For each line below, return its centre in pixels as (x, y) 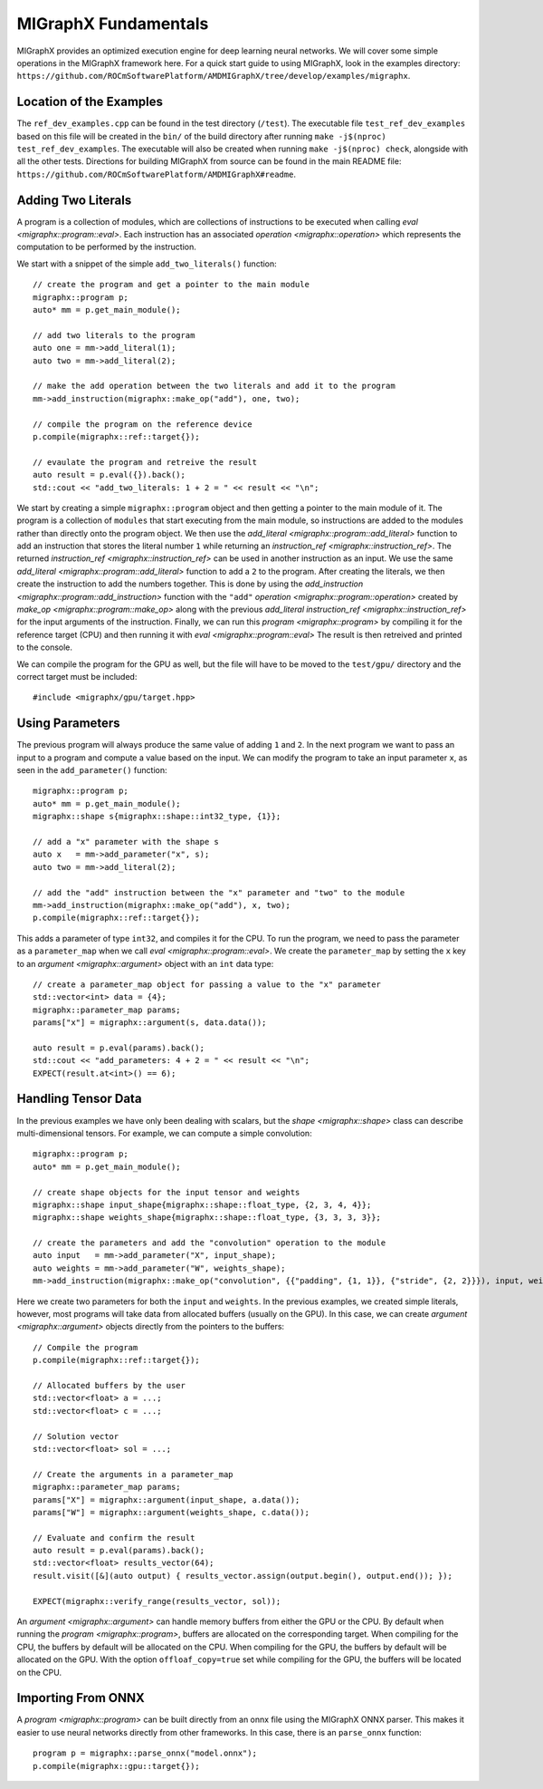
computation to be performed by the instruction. (106, 247)
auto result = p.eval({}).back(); (109, 475)
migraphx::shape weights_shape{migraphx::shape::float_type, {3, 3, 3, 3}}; (207, 1218)
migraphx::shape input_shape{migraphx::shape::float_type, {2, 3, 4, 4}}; (202, 1204)
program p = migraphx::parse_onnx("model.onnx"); (145, 1753)
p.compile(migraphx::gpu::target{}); (117, 1766)
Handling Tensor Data (79, 1099)
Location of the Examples (90, 102)
